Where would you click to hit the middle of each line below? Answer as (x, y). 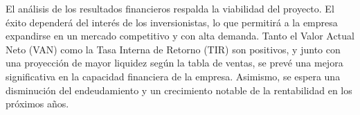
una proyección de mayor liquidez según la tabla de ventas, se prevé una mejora (174, 63)
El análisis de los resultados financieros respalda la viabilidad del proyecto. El (170, 8)
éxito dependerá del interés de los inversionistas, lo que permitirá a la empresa (172, 22)
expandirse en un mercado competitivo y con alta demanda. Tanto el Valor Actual (180, 36)
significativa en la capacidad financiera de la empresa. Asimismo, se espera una (173, 76)
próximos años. (37, 104)
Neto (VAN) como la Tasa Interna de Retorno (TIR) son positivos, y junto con (173, 49)
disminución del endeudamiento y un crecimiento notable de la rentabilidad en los (179, 90)
